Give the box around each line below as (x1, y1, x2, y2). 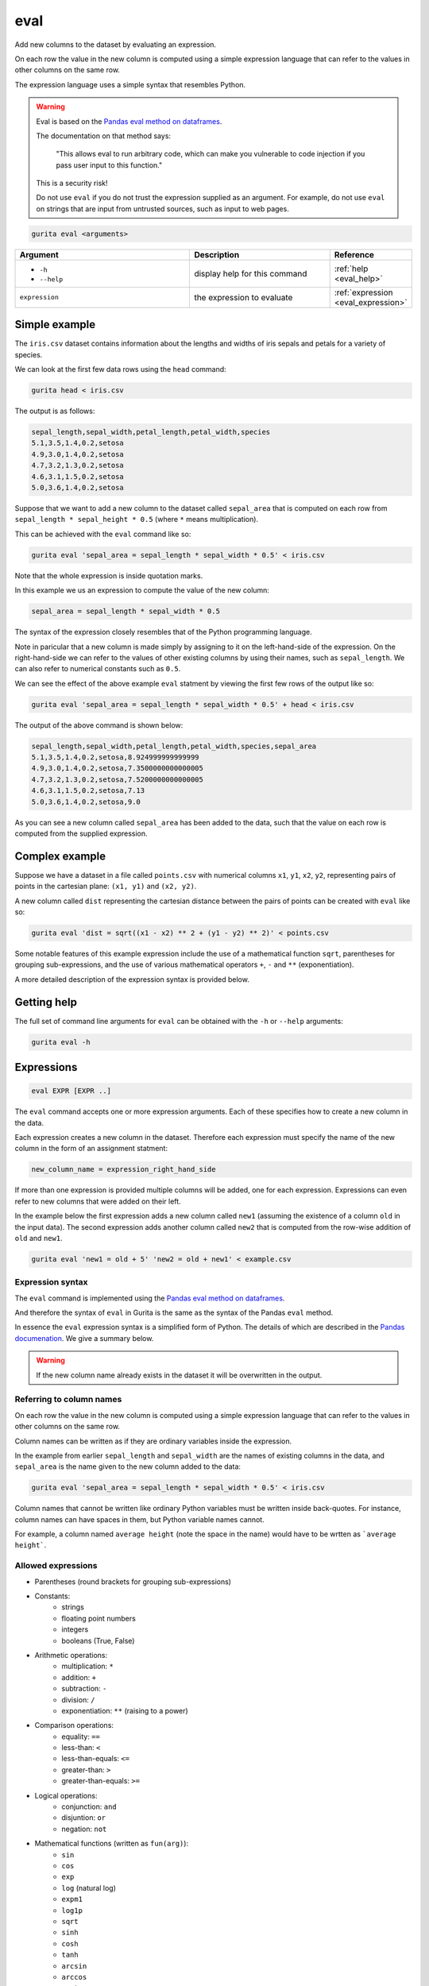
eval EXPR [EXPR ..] (31, 1087, 111, 1095)
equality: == (61, 1732, 101, 1741)
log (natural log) (61, 1883, 117, 1892)
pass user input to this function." (56, 160, 163, 170)
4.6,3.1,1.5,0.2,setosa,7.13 (31, 786, 145, 795)
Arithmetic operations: (34, 1650, 107, 1660)
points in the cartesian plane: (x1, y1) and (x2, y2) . (14, 882, 197, 891)
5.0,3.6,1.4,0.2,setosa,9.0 (31, 797, 141, 806)
